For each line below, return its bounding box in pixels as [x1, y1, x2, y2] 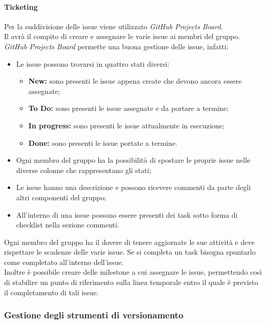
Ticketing [4, 1, 38, 12]
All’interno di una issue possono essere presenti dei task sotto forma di [16, 209, 238, 220]
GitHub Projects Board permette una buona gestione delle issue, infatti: [4, 41, 229, 51]
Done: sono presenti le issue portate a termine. [28, 137, 178, 148]
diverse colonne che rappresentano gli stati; [16, 164, 152, 175]
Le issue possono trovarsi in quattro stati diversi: [16, 58, 170, 69]
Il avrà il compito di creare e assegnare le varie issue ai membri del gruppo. [4, 31, 240, 42]
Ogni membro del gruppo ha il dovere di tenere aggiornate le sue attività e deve [4, 236, 255, 247]
